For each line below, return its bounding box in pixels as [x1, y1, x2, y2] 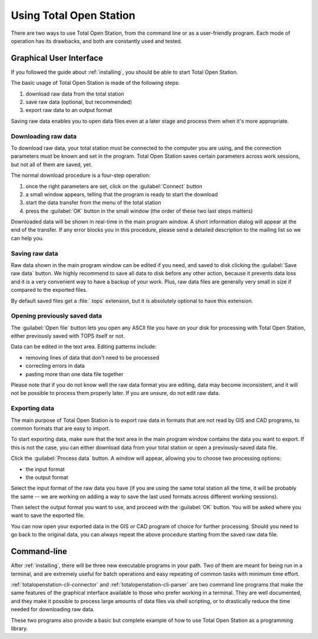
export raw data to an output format [25, 107, 112, 114]
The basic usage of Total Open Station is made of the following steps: [11, 80, 180, 87]
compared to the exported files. [11, 286, 88, 294]
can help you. [11, 235, 44, 242]
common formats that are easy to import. [11, 424, 111, 432]
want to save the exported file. [11, 512, 85, 519]
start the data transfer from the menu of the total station [25, 199, 161, 206]
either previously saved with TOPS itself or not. [11, 332, 125, 340]
